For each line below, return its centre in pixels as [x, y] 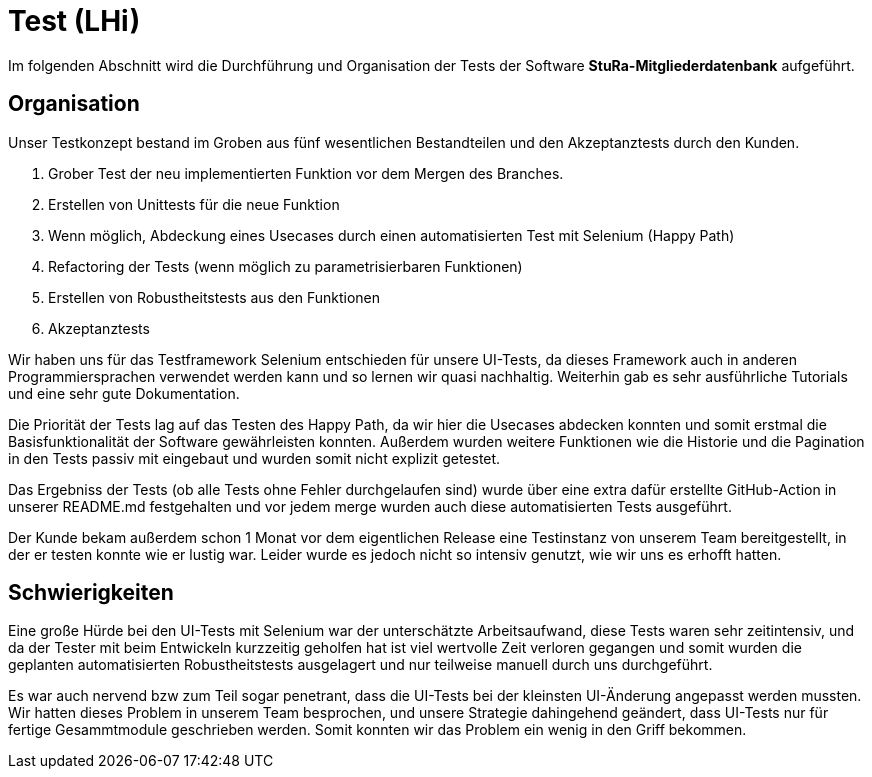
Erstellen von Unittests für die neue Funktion [194, 204]
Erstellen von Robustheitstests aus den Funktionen [214, 297]
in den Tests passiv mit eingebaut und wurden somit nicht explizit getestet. [254, 458]
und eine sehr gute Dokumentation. [124, 393]
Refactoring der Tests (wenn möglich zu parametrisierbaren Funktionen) [285, 266]
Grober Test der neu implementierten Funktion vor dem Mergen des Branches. [306, 173]
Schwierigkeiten [91, 593]
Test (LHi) [74, 21]
